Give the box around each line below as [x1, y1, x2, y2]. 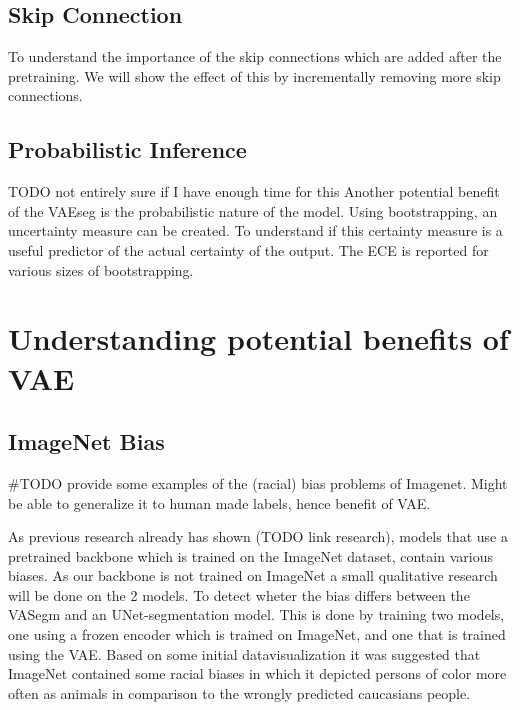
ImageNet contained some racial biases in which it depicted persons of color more [8, 663, 507, 684]
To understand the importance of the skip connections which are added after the [8, 46, 502, 67]
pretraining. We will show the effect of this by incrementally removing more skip [8, 65, 501, 86]
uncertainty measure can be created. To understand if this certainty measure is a [8, 220, 503, 241]
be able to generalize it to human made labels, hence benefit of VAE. [8, 492, 431, 513]
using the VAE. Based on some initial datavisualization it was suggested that [8, 643, 481, 664]
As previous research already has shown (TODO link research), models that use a [8, 526, 508, 547]
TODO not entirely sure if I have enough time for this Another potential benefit [8, 181, 500, 202]
